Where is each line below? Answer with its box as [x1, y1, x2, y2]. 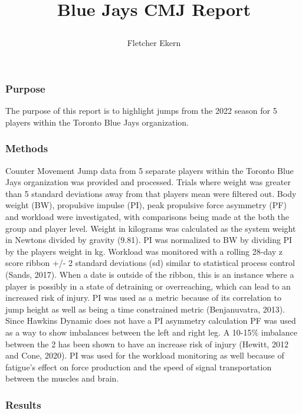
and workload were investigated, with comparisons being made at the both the [5, 211, 290, 223]
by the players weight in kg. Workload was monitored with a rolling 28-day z [5, 245, 283, 257]
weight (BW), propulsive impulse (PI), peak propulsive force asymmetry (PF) [5, 199, 287, 211]
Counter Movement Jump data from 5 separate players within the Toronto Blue [5, 164, 294, 176]
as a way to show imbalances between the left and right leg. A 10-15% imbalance [5, 326, 297, 338]
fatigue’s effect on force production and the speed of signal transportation [5, 360, 272, 373]
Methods [5, 141, 48, 156]
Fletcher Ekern [127, 37, 181, 49]
